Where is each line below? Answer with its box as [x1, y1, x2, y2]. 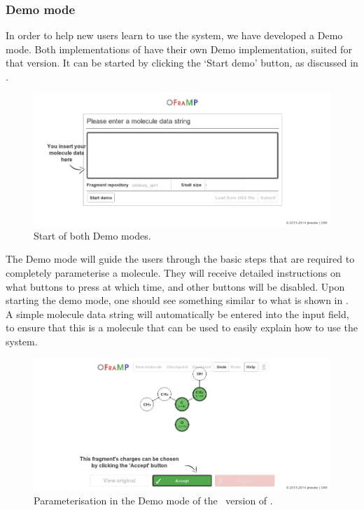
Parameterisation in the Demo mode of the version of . [34, 492, 273, 507]
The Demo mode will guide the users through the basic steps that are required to [6, 251, 355, 266]
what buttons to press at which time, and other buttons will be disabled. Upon [6, 279, 345, 294]
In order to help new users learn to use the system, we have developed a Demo [6, 28, 343, 43]
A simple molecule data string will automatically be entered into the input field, [6, 306, 349, 321]
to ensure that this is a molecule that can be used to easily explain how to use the [6, 320, 358, 335]
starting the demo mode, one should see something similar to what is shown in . [6, 293, 349, 308]
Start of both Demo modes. [34, 228, 151, 242]
